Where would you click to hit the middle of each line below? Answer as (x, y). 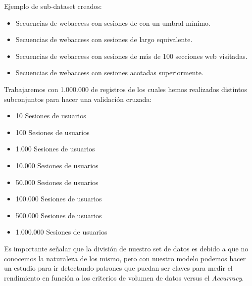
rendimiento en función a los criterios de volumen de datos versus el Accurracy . (124, 277)
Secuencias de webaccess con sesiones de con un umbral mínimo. (113, 23)
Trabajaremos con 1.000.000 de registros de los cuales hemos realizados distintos (126, 89)
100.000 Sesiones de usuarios (59, 199)
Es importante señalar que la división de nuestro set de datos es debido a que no (126, 248)
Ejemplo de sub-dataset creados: (53, 6)
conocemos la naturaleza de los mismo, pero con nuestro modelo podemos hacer (125, 258)
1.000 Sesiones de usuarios (55, 149)
